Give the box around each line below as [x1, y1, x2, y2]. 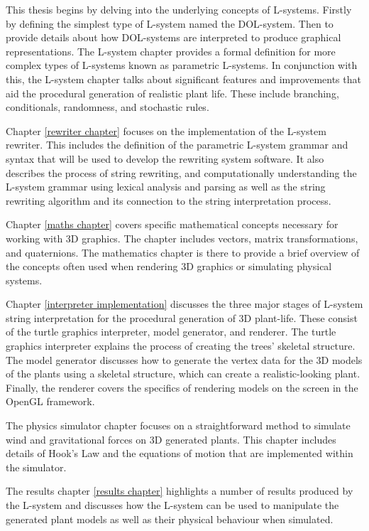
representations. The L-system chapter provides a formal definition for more [6, 43, 336, 58]
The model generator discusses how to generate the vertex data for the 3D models [6, 352, 363, 367]
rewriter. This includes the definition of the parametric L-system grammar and [6, 137, 348, 152]
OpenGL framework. [6, 394, 95, 409]
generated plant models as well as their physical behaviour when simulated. [6, 511, 334, 526]
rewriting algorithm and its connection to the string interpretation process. [6, 193, 331, 208]
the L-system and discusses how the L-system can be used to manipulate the [6, 498, 339, 512]
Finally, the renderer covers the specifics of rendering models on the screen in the [6, 380, 358, 395]
